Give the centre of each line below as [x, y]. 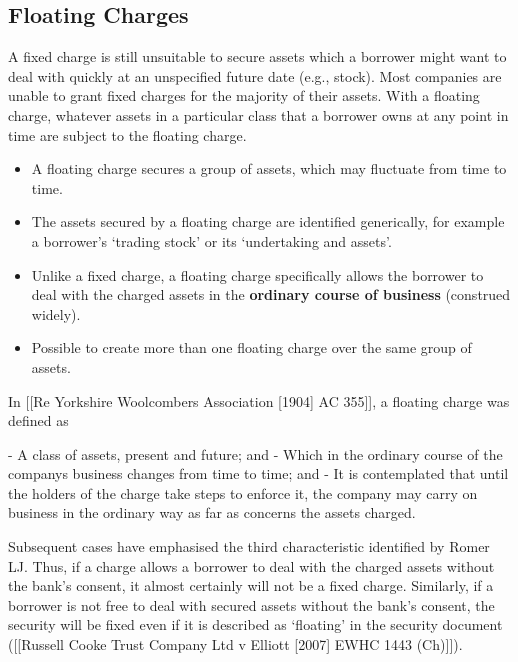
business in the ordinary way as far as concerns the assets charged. [212, 512]
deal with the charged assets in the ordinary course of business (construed [271, 294]
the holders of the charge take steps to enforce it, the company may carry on [243, 492]
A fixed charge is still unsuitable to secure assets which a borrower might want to [257, 56]
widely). [56, 313]
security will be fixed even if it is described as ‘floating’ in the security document [255, 624]
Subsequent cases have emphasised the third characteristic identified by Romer [249, 546]
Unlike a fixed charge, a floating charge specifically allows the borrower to [257, 274]
